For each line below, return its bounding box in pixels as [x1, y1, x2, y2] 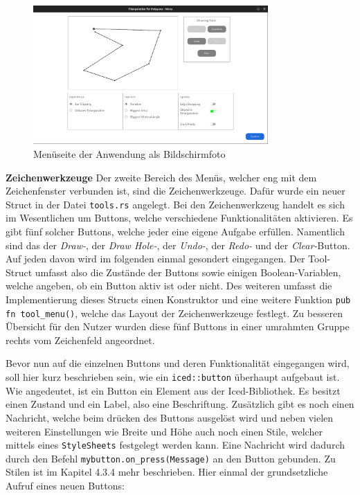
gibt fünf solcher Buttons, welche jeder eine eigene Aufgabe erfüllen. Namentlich [6, 224, 345, 239]
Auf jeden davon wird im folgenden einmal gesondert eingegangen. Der [6, 251, 305, 266]
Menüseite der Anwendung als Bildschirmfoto [33, 146, 226, 161]
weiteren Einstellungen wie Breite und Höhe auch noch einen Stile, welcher [6, 424, 323, 438]
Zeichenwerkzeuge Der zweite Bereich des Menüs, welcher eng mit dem [6, 170, 317, 184]
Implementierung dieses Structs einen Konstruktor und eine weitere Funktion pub [6, 291, 351, 306]
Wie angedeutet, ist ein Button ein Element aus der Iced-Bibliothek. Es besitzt [6, 383, 341, 397]
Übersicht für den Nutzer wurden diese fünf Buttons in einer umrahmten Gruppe [6, 319, 350, 334]
